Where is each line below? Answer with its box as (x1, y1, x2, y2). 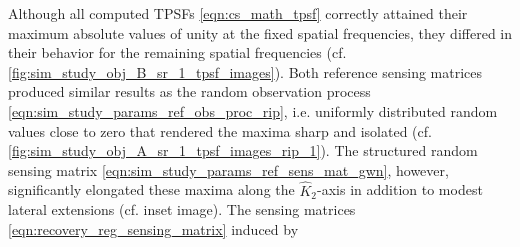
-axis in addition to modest (317, 179, 483, 200)
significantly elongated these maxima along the (8, 179, 295, 200)
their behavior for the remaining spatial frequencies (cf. (8, 42, 347, 63)
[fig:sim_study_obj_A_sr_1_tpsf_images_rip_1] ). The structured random (8, 140, 478, 161)
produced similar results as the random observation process (8, 81, 371, 102)
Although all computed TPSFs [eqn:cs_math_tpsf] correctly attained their (8, 3, 468, 23)
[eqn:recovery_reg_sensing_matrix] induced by (8, 218, 299, 239)
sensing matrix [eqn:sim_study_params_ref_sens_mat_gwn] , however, (8, 159, 449, 180)
